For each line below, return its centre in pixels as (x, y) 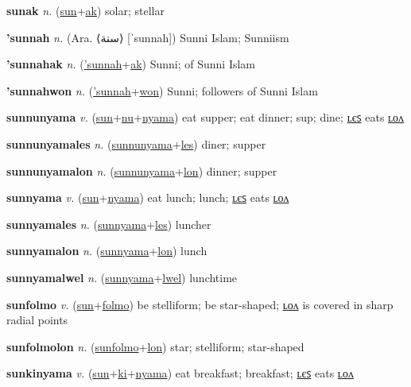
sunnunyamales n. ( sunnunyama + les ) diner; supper (136, 143)
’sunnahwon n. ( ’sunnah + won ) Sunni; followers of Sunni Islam (162, 90)
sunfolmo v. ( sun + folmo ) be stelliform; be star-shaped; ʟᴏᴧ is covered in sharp (200, 304)
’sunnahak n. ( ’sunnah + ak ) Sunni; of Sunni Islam (131, 64)
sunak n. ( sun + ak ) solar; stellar (85, 10)
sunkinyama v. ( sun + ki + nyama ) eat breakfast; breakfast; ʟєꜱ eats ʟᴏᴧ (180, 373)
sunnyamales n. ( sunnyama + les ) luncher (109, 224)
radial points (37, 320)
